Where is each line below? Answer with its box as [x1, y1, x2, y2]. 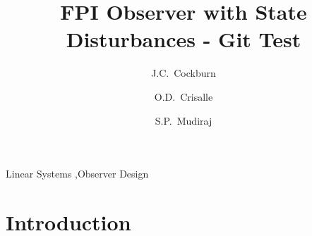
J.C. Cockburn [151, 66, 216, 80]
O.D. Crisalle [154, 89, 213, 104]
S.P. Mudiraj [155, 113, 212, 128]
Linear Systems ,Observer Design [6, 166, 149, 181]
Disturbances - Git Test [66, 25, 301, 54]
